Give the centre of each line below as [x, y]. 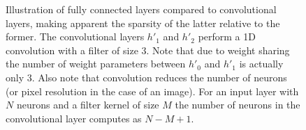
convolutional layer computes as [74, 118]
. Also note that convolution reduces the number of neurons [159, 77]
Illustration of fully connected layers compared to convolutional [141, 9]
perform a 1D [227, 36]
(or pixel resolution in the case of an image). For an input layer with [152, 91]
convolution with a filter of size [72, 50]
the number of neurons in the [238, 105]
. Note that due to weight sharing [218, 50]
